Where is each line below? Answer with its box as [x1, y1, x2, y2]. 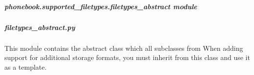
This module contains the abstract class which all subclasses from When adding [4, 43, 243, 53]
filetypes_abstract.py [4, 22, 75, 32]
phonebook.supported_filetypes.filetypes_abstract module [4, 1, 197, 11]
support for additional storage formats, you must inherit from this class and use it [4, 52, 250, 62]
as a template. [4, 61, 47, 72]
